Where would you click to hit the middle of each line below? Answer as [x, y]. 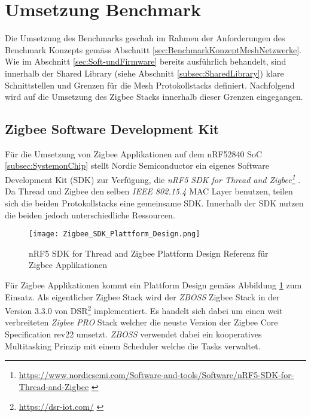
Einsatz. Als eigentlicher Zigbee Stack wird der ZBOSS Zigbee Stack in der [142, 296]
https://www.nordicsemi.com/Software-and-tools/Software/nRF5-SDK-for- [156, 375]
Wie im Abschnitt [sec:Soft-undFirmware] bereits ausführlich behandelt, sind [146, 61]
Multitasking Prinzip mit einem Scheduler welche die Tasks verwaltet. [133, 346]
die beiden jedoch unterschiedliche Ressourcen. [90, 214]
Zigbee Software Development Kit [112, 129]
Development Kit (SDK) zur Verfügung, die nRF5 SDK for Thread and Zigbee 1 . [153, 179]
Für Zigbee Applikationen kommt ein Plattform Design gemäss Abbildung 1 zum [153, 284]
